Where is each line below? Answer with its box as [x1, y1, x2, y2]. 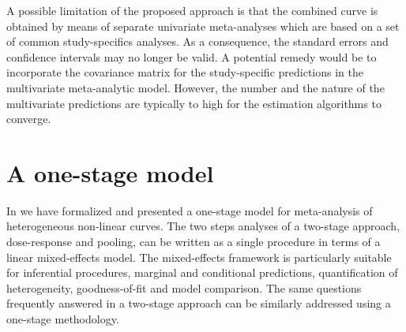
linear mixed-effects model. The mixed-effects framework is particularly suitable [6, 248, 392, 265]
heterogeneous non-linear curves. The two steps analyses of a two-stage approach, [6, 218, 400, 234]
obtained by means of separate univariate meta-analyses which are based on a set [6, 17, 400, 34]
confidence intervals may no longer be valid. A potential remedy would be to [6, 48, 377, 65]
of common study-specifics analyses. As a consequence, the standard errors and [6, 33, 389, 50]
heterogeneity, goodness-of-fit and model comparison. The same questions [6, 279, 362, 296]
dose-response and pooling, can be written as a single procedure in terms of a [6, 233, 381, 250]
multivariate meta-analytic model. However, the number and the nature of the [6, 79, 385, 95]
